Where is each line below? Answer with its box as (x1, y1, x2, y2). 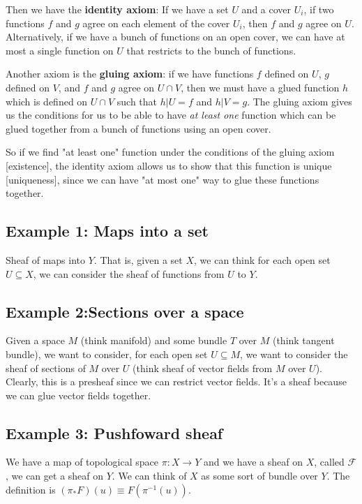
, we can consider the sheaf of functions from (33, 266, 225, 281)
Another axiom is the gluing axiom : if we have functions (6, 66, 254, 81)
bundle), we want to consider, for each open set (6, 346, 208, 361)
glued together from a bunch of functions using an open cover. (6, 121, 271, 135)
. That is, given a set (93, 252, 183, 267)
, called (314, 454, 345, 469)
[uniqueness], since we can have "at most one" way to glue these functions (6, 172, 319, 186)
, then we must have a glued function (181, 80, 340, 94)
